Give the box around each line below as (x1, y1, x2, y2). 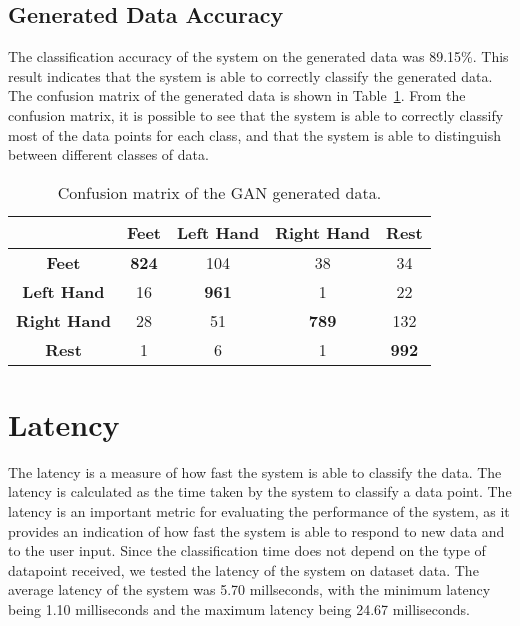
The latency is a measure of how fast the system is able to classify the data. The (8, 461, 502, 482)
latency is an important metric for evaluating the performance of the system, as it (8, 501, 510, 522)
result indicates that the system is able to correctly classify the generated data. (8, 65, 493, 86)
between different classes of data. (8, 144, 209, 165)
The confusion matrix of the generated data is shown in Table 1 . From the (8, 85, 466, 106)
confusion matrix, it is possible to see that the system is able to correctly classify (8, 104, 504, 125)
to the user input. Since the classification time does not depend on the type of (8, 540, 486, 561)
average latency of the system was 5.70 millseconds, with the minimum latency (8, 579, 491, 600)
